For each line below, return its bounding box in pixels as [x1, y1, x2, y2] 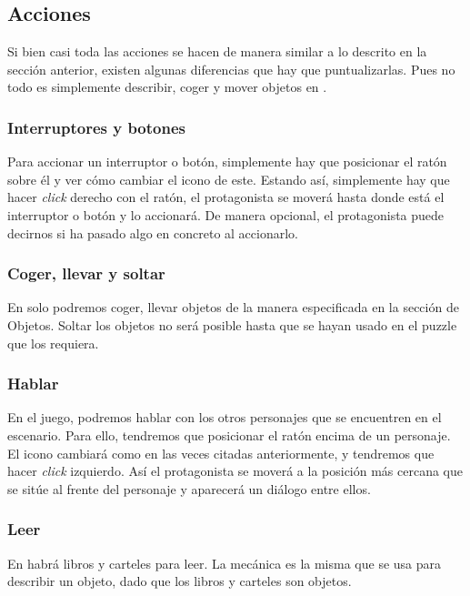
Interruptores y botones [7, 116, 186, 138]
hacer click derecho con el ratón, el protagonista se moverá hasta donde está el [7, 187, 445, 207]
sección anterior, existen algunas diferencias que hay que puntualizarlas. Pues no [7, 59, 455, 78]
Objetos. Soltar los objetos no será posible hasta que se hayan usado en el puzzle [7, 315, 457, 334]
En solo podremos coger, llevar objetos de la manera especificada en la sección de [7, 298, 459, 317]
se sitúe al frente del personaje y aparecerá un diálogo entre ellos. [7, 479, 371, 498]
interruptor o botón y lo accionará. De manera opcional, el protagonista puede [7, 205, 445, 224]
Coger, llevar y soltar [7, 262, 165, 285]
